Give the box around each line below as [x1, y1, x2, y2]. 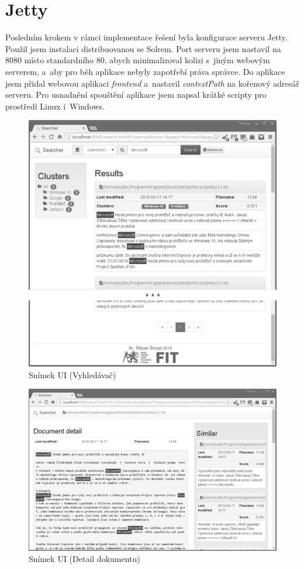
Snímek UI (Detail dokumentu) [29, 553, 140, 565]
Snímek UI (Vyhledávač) [29, 368, 116, 381]
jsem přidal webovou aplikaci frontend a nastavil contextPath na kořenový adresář [5, 77, 299, 89]
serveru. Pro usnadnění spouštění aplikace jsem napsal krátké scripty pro [5, 88, 267, 101]
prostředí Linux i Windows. [5, 100, 105, 112]
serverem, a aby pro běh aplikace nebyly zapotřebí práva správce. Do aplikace [5, 65, 285, 77]
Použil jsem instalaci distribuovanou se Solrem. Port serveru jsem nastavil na [5, 42, 281, 54]
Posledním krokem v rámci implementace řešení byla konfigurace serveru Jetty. [5, 31, 288, 43]
